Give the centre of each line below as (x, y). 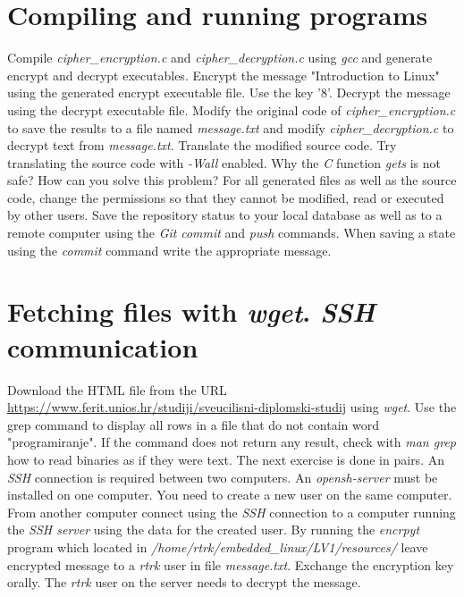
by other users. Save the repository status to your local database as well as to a (225, 215)
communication (103, 346)
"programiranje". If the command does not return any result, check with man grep (232, 442)
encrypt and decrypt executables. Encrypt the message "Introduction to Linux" (224, 75)
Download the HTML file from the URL (117, 389)
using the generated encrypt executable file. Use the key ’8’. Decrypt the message (229, 92)
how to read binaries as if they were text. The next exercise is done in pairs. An (226, 459)
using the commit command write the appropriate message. (169, 250)
